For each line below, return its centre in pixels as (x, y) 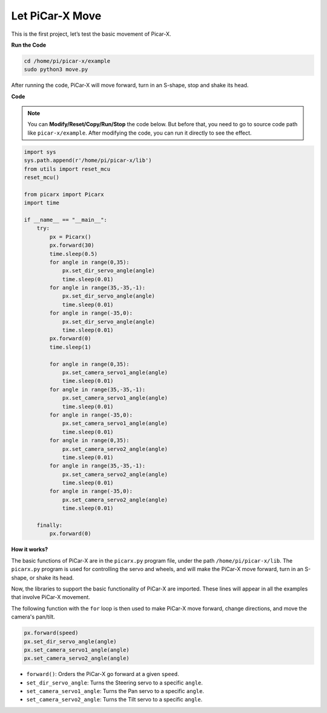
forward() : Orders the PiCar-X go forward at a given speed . (103, 674)
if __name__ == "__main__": (65, 219)
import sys (40, 152)
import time (42, 203)
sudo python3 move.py (56, 69)
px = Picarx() (70, 237)
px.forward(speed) (51, 633)
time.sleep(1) (70, 347)
